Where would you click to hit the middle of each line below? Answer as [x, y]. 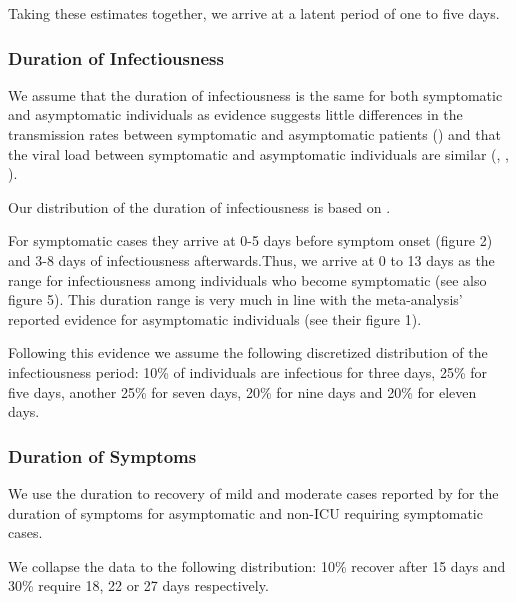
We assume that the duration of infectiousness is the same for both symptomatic [255, 94]
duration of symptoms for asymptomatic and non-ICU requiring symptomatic [245, 512]
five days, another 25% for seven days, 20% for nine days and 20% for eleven [242, 391]
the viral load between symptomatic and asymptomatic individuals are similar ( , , [258, 153]
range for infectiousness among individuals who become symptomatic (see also [247, 279]
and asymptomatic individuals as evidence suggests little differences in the [235, 114]
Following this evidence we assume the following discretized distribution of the [248, 352]
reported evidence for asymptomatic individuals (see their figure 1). [215, 318]
